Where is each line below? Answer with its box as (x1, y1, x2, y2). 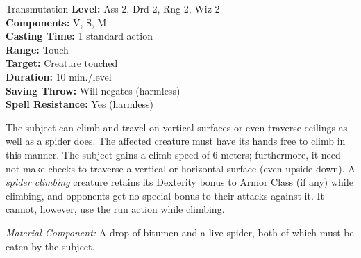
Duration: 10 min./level (6, 69, 112, 83)
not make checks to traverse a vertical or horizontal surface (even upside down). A (6, 161, 355, 175)
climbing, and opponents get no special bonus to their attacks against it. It (6, 188, 324, 202)
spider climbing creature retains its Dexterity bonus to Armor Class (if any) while (6, 175, 353, 189)
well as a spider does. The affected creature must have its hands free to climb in (6, 134, 346, 148)
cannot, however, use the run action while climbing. (6, 202, 225, 216)
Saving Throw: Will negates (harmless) (6, 83, 180, 97)
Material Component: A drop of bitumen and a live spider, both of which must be (6, 225, 354, 239)
